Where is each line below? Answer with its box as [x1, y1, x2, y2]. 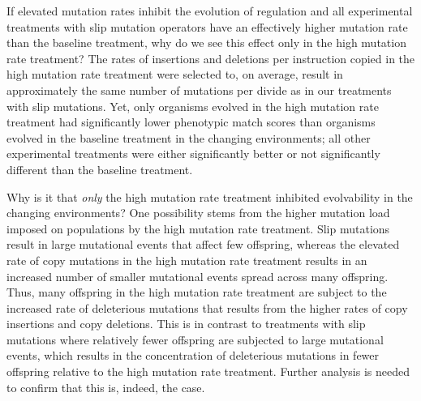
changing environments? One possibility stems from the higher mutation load [6, 204, 390, 221]
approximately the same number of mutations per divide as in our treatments [6, 81, 392, 98]
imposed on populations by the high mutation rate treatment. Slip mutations [6, 220, 390, 237]
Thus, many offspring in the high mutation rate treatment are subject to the [6, 284, 387, 301]
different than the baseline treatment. [6, 160, 193, 177]
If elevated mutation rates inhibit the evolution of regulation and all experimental [6, 2, 413, 19]
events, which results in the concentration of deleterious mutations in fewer [6, 347, 380, 364]
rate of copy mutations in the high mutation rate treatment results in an [6, 251, 367, 268]
